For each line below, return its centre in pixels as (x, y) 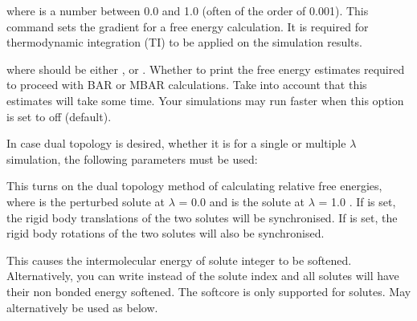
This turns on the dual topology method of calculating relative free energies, (194, 186)
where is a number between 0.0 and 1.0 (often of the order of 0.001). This (188, 10)
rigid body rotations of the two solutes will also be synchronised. (166, 233)
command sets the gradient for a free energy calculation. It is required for (188, 26)
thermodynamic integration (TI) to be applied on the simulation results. (184, 42)
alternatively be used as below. (82, 307)
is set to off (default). (59, 116)
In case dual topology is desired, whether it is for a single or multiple (176, 143)
